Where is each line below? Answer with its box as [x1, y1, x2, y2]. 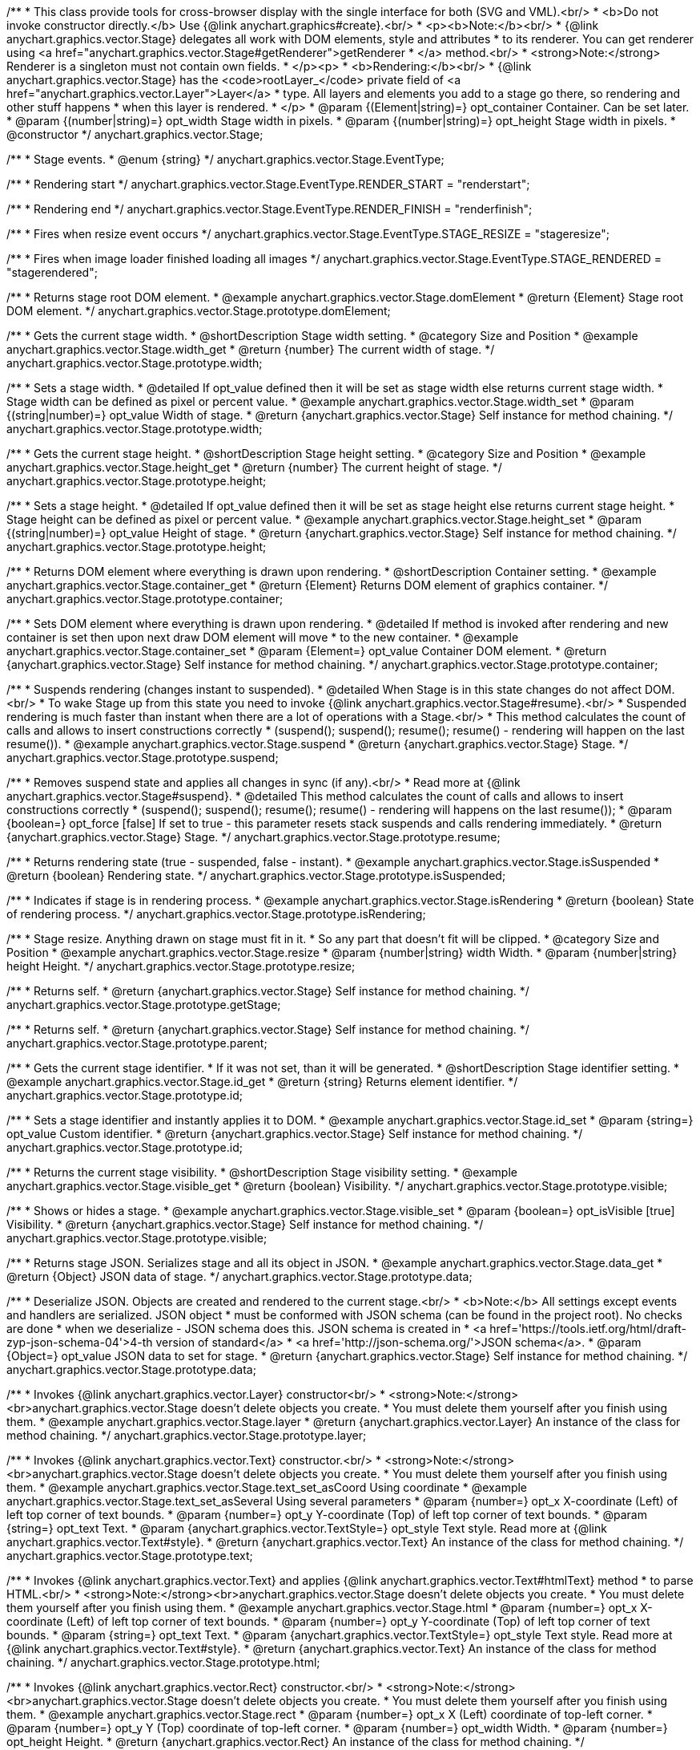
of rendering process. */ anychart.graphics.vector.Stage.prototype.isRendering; [6, 907, 426, 921]
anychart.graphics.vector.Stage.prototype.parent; [6, 1036, 268, 1050]
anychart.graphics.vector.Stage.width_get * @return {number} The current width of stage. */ [6, 342, 495, 356]
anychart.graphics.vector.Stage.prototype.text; [6, 1549, 253, 1562]
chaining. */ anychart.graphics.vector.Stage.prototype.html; [6, 1655, 320, 1669]
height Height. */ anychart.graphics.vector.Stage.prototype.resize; [6, 959, 356, 973]
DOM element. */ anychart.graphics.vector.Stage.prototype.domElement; [6, 304, 391, 318]
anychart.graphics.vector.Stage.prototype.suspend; [6, 751, 279, 764]
